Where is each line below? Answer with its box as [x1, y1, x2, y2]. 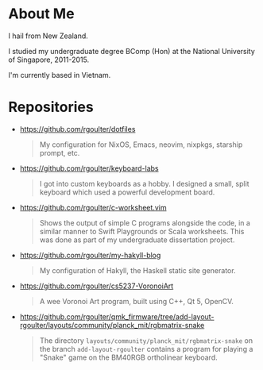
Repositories [8, 98, 94, 116]
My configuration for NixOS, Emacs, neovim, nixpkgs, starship [39, 140, 243, 149]
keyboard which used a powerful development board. [39, 187, 215, 197]
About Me [8, 5, 75, 23]
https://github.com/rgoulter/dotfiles [19, 124, 136, 133]
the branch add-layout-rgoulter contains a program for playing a [39, 344, 253, 353]
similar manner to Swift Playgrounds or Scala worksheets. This [39, 226, 245, 236]
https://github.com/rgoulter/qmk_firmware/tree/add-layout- [19, 311, 215, 322]
